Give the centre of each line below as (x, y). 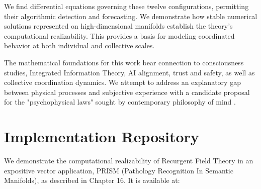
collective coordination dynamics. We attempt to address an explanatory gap (122, 82)
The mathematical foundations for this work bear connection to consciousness (124, 62)
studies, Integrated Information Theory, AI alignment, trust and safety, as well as (129, 72)
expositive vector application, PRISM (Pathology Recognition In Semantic (119, 170)
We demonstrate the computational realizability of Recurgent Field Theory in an (129, 161)
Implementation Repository (102, 136)
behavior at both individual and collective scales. (79, 45)
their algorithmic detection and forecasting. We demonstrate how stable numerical (131, 16)
